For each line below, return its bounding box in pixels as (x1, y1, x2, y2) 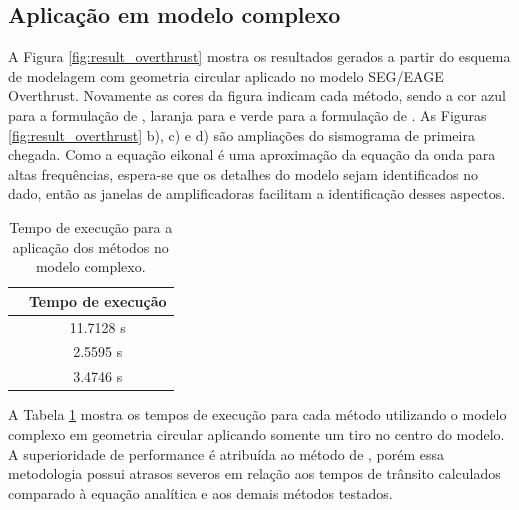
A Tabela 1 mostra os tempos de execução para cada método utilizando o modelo (8, 404, 507, 425)
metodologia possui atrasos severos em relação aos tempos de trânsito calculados (8, 463, 501, 484)
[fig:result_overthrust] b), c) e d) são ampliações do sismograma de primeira (8, 124, 475, 145)
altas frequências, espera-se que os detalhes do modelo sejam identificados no (8, 163, 479, 184)
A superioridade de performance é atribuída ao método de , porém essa (8, 443, 445, 464)
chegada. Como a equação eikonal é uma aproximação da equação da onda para (8, 144, 496, 165)
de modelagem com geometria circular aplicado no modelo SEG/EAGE (8, 65, 444, 86)
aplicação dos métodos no (12, 236, 169, 257)
